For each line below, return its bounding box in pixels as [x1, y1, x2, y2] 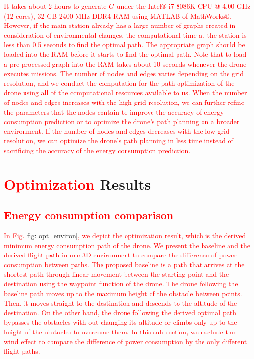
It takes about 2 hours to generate [4, 1, 107, 11]
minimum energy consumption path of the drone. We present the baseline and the [4, 240, 251, 250]
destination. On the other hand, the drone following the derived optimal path [4, 307, 236, 317]
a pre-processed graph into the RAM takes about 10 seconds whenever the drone [4, 58, 247, 69]
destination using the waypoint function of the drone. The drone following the [4, 279, 238, 289]
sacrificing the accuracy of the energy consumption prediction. [4, 145, 191, 155]
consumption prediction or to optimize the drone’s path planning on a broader [4, 116, 240, 127]
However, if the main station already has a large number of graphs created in [4, 20, 236, 30]
